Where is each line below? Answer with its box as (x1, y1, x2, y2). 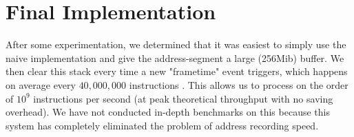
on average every (6, 77, 76, 92)
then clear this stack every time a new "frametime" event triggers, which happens (6, 64, 348, 78)
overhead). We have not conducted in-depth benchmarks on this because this (6, 105, 330, 119)
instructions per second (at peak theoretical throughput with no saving (33, 91, 333, 105)
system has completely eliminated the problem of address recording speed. (6, 118, 319, 132)
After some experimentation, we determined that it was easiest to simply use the (6, 37, 346, 52)
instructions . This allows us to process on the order (129, 77, 348, 92)
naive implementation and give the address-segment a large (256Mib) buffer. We (6, 50, 344, 65)
